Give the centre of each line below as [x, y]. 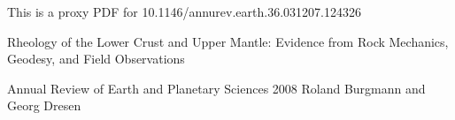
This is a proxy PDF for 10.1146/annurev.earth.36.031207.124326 [184, 11]
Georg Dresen [44, 105]
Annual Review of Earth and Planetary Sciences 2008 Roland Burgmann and [216, 88]
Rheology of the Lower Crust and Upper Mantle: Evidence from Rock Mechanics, [228, 41]
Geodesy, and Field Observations [96, 59]
